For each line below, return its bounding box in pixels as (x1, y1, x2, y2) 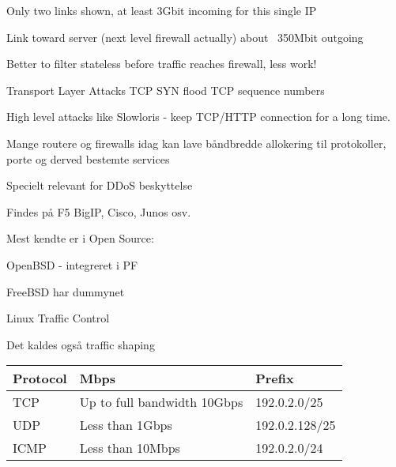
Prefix (255, 369, 294, 388)
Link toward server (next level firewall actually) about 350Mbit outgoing (6, 28, 364, 45)
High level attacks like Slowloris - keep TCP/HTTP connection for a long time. (6, 108, 390, 125)
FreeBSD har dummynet (6, 283, 125, 299)
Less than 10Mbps (79, 439, 180, 458)
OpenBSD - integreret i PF (6, 256, 138, 273)
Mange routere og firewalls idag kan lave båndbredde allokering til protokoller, (6, 134, 387, 151)
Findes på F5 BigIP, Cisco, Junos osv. (6, 203, 191, 220)
